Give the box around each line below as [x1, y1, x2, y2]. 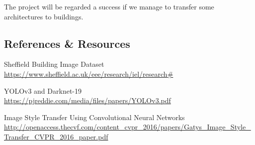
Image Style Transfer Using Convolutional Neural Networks [4, 112, 185, 122]
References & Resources [4, 35, 130, 51]
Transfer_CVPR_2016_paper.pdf [4, 131, 108, 142]
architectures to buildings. [4, 11, 84, 21]
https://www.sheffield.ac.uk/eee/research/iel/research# [4, 68, 173, 79]
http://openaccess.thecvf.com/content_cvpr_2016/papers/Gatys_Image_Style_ [4, 122, 251, 132]
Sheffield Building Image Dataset [4, 59, 104, 69]
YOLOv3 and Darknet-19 [4, 85, 82, 96]
